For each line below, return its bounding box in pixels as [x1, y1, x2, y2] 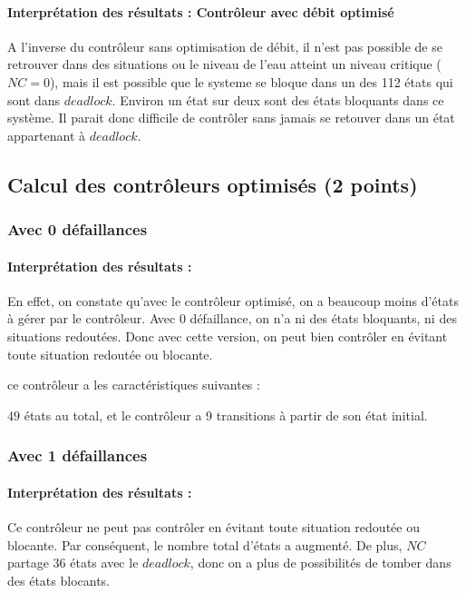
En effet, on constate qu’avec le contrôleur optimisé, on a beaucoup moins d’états [7, 291, 459, 310]
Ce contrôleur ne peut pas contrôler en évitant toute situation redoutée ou [7, 517, 420, 536]
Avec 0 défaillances [7, 218, 148, 241]
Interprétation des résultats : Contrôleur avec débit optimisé [7, 2, 394, 21]
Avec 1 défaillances [7, 444, 148, 467]
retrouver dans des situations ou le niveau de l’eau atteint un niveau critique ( [7, 54, 442, 74]
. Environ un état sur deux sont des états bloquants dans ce [112, 90, 444, 109]
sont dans [7, 90, 61, 109]
